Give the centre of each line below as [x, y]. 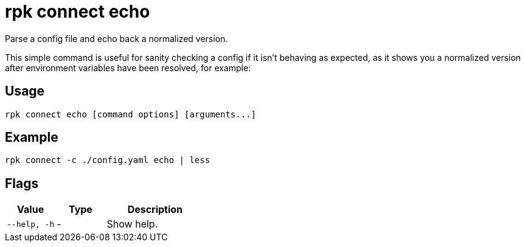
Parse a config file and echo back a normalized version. [116, 38]
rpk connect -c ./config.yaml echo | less [108, 160]
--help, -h [31, 224]
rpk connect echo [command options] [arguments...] [131, 114]
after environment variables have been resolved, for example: [128, 68]
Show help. [132, 224]
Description [155, 210]
